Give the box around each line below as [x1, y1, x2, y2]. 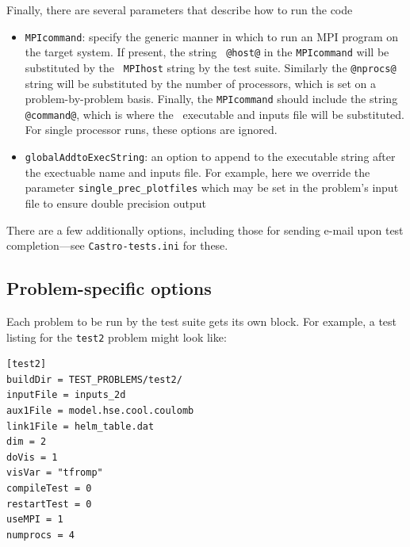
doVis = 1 [6, 451, 58, 463]
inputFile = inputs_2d [6, 389, 126, 401]
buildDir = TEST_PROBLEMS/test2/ [6, 373, 182, 385]
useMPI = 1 [6, 514, 63, 526]
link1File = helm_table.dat [6, 420, 155, 432]
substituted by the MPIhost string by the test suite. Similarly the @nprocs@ [25, 59, 397, 75]
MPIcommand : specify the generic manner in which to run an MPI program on [25, 28, 399, 44]
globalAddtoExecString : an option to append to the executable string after [25, 148, 396, 165]
